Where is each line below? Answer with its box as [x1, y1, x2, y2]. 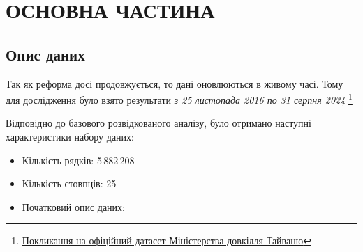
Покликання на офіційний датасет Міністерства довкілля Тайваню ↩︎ [22, 233, 311, 248]
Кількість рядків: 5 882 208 [22, 152, 135, 167]
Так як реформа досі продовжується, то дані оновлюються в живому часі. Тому [6, 76, 343, 90]
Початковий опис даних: [22, 199, 125, 214]
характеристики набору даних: [6, 129, 134, 144]
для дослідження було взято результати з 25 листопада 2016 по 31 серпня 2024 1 [6, 90, 353, 107]
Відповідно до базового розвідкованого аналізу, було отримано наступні [6, 116, 311, 130]
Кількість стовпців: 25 [22, 176, 117, 191]
